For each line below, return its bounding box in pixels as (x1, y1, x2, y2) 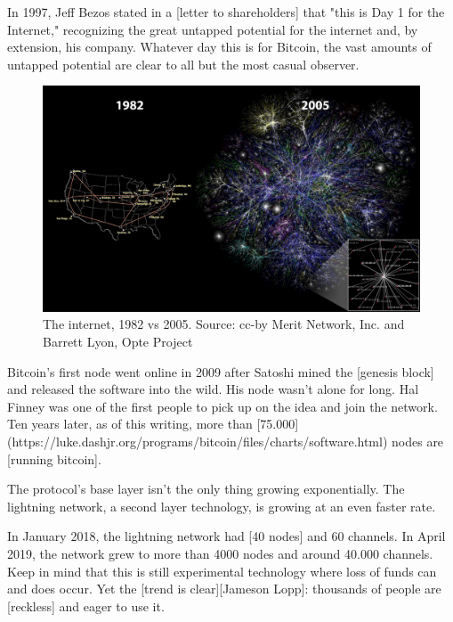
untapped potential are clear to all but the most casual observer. (7, 54, 360, 73)
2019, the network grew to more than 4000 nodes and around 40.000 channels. (7, 544, 433, 562)
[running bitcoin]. (7, 449, 101, 468)
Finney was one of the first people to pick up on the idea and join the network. (7, 397, 438, 415)
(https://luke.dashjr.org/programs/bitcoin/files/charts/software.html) (7, 431, 388, 450)
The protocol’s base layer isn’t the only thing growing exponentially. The (7, 479, 405, 498)
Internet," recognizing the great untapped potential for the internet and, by (7, 20, 418, 38)
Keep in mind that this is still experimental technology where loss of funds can (7, 561, 437, 580)
